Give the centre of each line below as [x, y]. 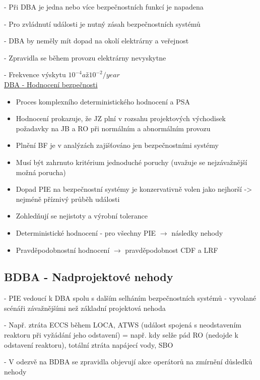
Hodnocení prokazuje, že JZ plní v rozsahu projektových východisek [121, 118]
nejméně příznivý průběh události [68, 199]
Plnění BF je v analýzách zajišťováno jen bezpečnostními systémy [117, 145]
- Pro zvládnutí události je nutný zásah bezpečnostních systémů [102, 23]
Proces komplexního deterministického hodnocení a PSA [103, 101]
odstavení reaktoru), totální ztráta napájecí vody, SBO [89, 344]
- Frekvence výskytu [35, 74]
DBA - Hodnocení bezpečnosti [51, 84]
